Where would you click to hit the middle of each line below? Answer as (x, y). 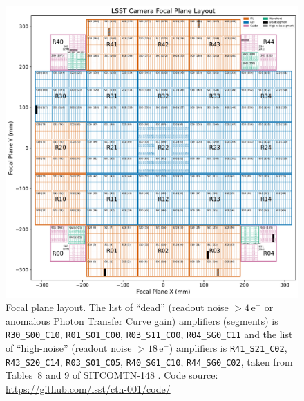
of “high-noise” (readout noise (69, 347)
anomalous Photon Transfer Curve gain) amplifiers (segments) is (142, 320)
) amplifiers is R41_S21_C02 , (228, 347)
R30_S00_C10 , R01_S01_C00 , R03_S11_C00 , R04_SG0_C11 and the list (149, 334)
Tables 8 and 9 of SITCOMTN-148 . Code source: (112, 375)
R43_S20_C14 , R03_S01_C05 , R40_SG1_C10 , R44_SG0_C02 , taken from (149, 361)
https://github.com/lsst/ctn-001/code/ (88, 388)
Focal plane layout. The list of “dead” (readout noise (117, 307)
